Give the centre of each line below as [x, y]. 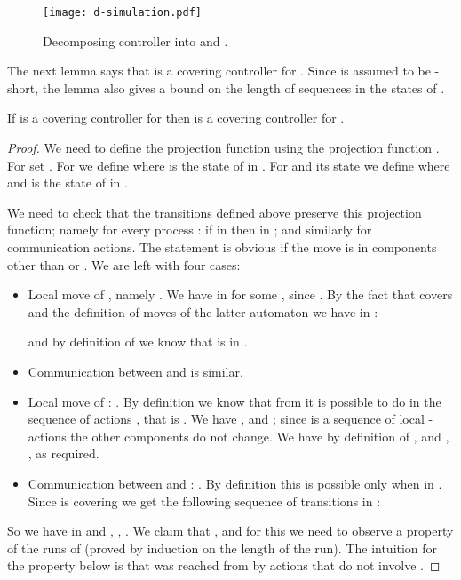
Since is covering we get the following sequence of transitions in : [204, 501]
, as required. [64, 453]
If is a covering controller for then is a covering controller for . [176, 118]
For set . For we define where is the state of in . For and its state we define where [229, 165]
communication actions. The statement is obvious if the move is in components [222, 247]
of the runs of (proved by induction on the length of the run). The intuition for [223, 548]
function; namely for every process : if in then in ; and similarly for [190, 230]
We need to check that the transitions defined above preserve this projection [215, 212]
